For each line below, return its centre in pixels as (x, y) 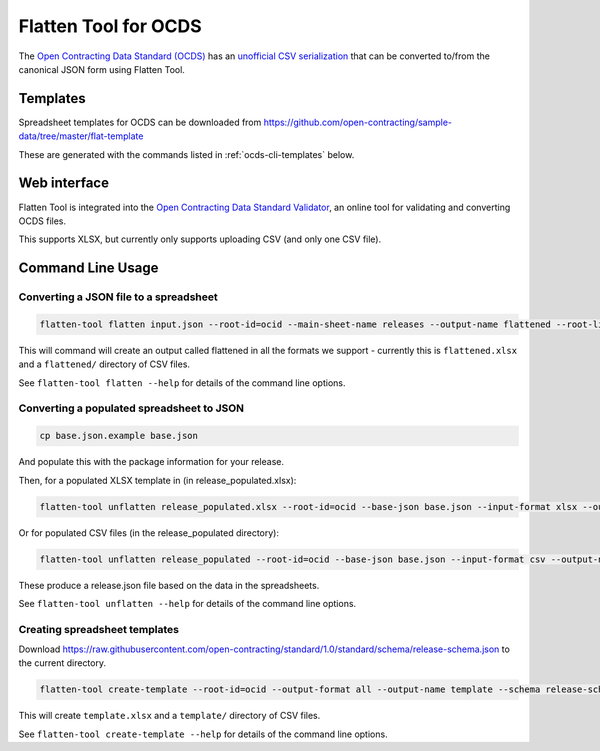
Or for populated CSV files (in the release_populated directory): (149, 532)
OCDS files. (42, 221)
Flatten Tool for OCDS (110, 26)
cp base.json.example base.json (119, 436)
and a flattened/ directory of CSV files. (104, 364)
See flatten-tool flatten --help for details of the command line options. (182, 382)
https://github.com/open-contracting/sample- (358, 122)
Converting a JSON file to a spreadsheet (118, 297)
